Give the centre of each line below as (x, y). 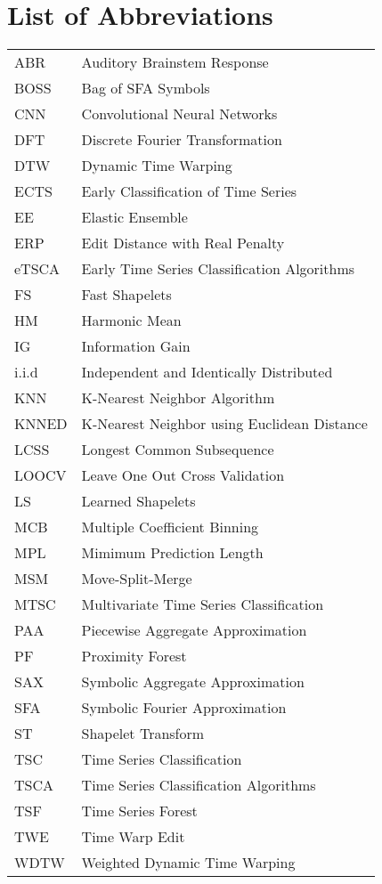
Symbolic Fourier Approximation (184, 708)
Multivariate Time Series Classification (203, 604)
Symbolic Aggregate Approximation (193, 682)
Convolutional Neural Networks (179, 114)
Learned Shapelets (138, 501)
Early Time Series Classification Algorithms (218, 269)
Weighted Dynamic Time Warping (188, 863)
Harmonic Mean (131, 320)
